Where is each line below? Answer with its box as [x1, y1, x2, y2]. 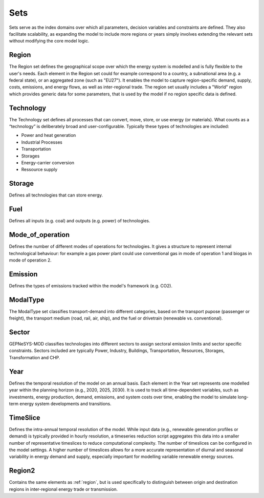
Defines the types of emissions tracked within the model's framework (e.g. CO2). [9, 282, 173, 288]
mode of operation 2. [9, 257, 52, 263]
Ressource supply [21, 167, 58, 173]
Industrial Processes [21, 139, 63, 145]
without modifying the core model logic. [9, 38, 89, 44]
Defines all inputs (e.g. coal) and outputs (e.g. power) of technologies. [9, 218, 151, 224]
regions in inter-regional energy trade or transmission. [9, 486, 118, 492]
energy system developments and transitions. [20, 401, 112, 407]
